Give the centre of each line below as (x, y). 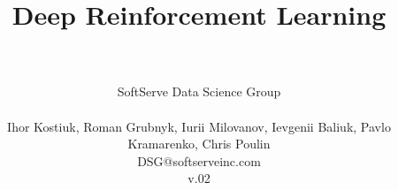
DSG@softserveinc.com (199, 160)
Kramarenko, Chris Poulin (199, 144)
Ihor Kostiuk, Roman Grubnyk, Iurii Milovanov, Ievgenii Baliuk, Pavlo (199, 126)
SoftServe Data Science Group (199, 91)
